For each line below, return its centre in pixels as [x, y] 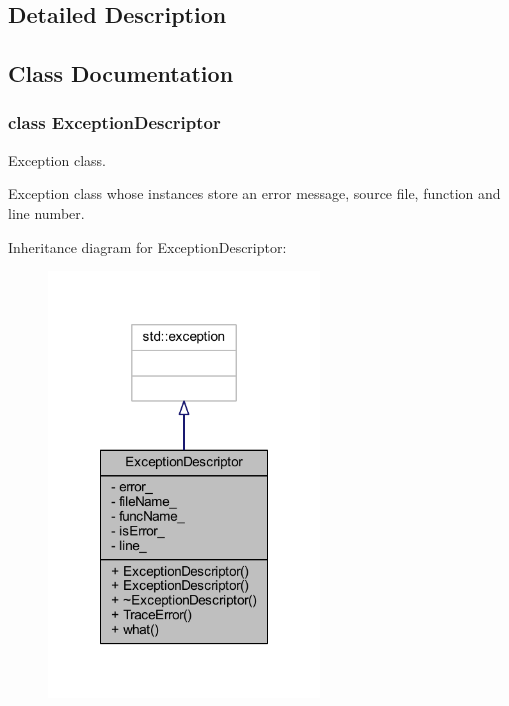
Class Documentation [121, 73]
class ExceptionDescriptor [114, 122]
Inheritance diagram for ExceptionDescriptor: [147, 246]
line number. [46, 212]
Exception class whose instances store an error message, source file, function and [254, 193]
